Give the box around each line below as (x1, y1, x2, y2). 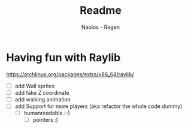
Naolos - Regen (81, 23, 120, 31)
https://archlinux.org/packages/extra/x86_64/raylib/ (6, 70, 134, 78)
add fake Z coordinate (14, 89, 70, 96)
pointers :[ (32, 116, 59, 123)
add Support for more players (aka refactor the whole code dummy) (14, 103, 183, 110)
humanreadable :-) (23, 109, 70, 116)
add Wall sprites (14, 82, 55, 89)
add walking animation (14, 95, 71, 103)
